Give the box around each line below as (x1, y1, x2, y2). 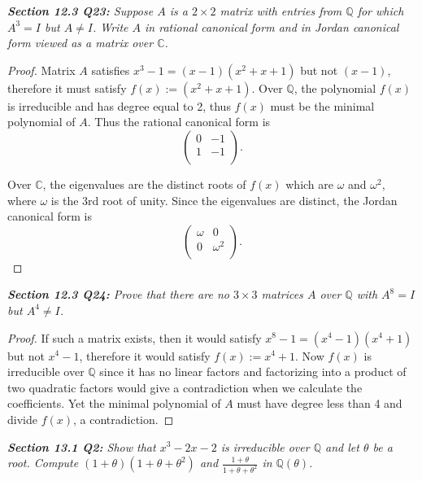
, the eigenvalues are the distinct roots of (42, 175, 246, 192)
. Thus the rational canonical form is (87, 113, 271, 130)
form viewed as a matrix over (7, 34, 154, 51)
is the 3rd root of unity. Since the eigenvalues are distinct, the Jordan (50, 191, 398, 208)
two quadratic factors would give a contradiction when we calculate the (7, 378, 363, 396)
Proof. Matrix (7, 61, 76, 78)
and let (325, 438, 359, 455)
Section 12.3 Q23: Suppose (7, 2, 154, 19)
